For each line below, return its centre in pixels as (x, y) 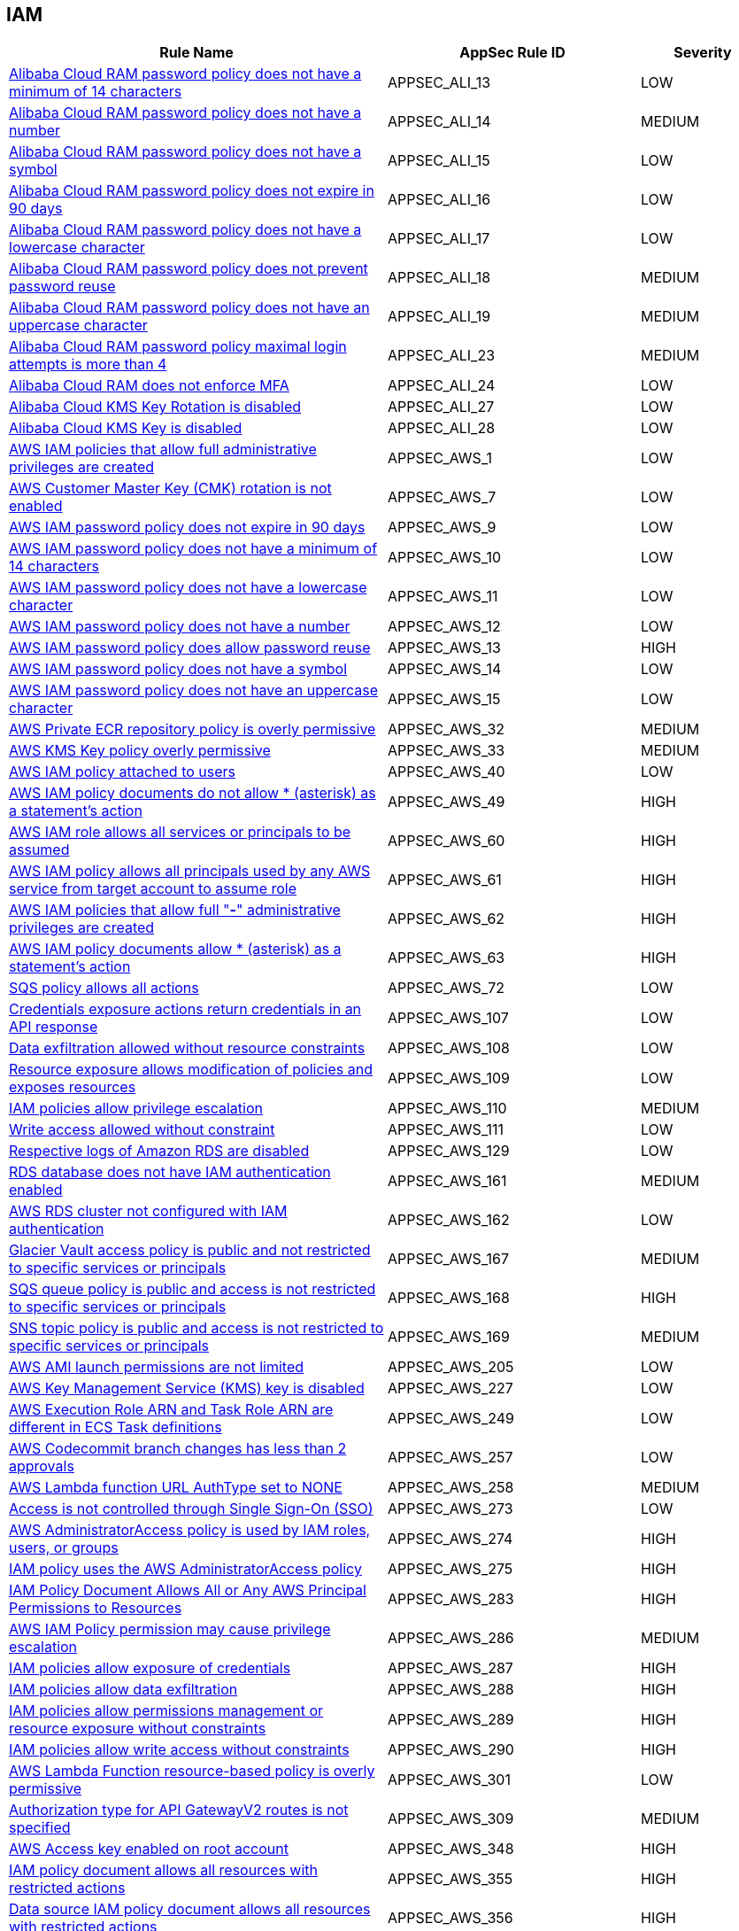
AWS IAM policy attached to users (123, 772)
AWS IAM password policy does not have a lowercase (188, 588)
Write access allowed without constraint (142, 1130)
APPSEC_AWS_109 (449, 1078)
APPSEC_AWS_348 (451, 1849)
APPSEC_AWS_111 (446, 1130)
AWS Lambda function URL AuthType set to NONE (176, 1488)
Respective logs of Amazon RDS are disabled (159, 1151)
